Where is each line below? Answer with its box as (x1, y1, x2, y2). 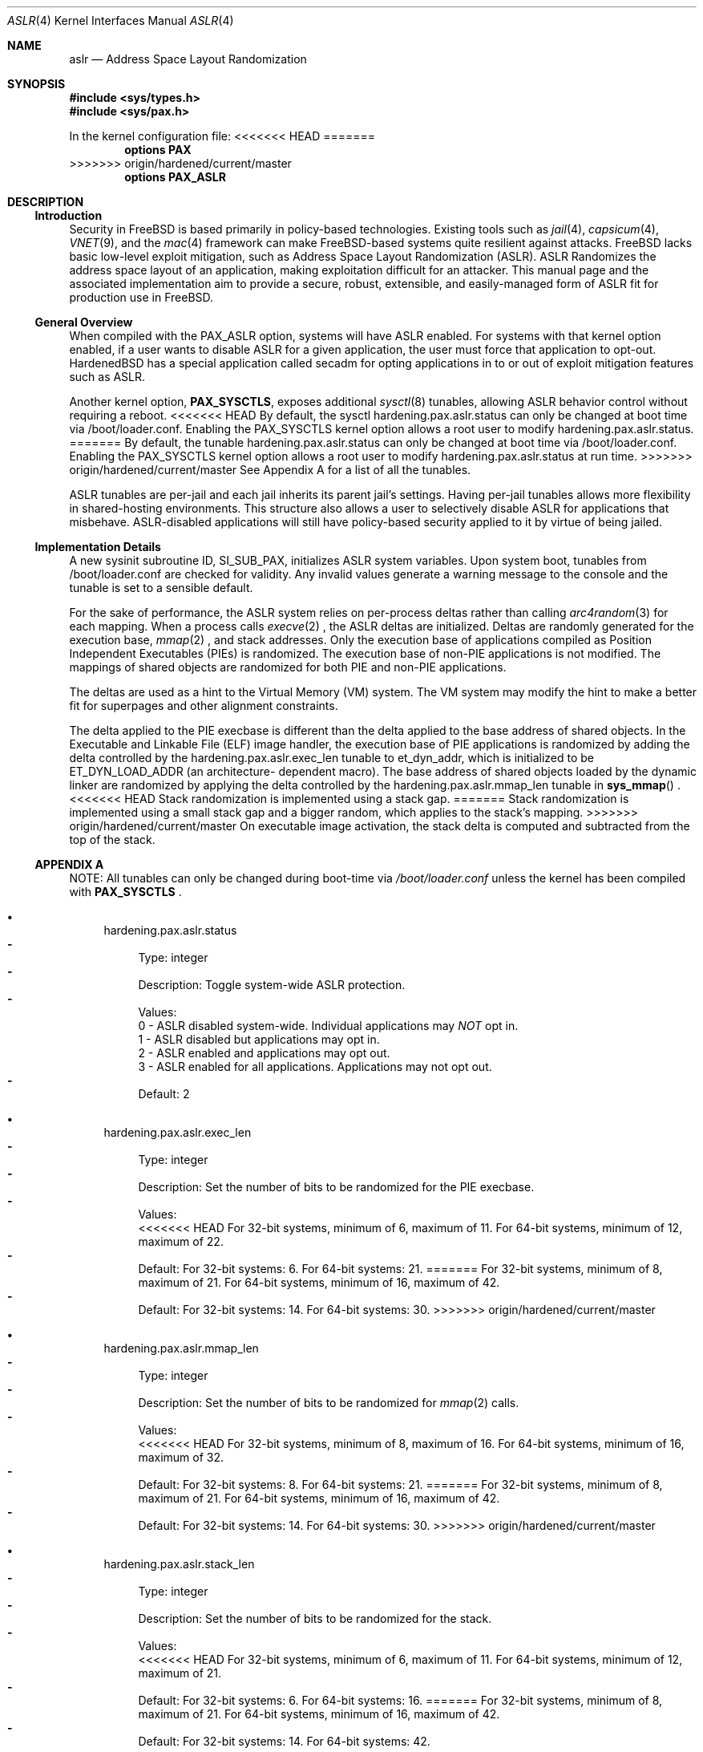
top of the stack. (69, 833, 156, 846)
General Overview (34, 315, 133, 329)
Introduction (34, 209, 103, 222)
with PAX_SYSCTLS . (69, 885, 182, 898)
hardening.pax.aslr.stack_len (103, 1557, 255, 1571)
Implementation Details (34, 540, 161, 554)
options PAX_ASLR (124, 170, 226, 184)
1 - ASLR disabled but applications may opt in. (138, 1032, 380, 1046)
